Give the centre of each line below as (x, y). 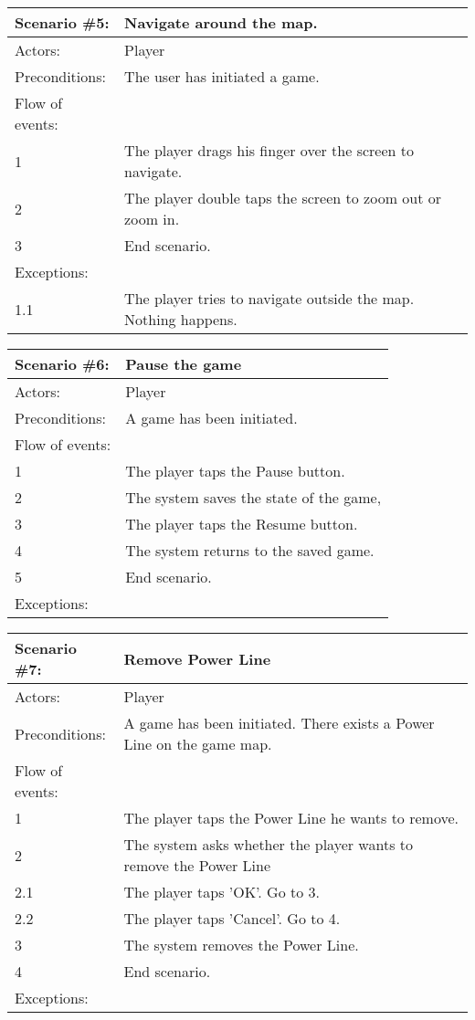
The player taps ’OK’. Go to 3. (222, 892)
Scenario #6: (62, 364)
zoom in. (152, 219)
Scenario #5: (62, 22)
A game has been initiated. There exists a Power (279, 723)
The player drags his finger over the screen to (269, 150)
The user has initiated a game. (222, 76)
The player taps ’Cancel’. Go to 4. (232, 918)
